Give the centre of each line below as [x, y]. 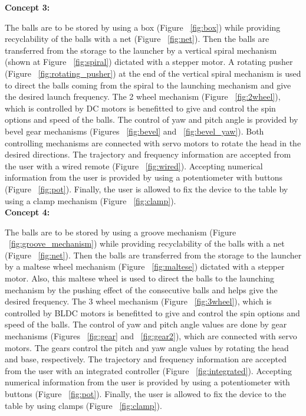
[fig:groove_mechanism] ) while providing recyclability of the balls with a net [147, 243]
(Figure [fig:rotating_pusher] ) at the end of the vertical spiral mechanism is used [153, 73]
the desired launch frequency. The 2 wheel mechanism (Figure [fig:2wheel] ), [143, 96]
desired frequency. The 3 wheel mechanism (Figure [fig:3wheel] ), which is [138, 301]
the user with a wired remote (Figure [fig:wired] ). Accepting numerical [134, 166]
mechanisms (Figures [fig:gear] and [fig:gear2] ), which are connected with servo [151, 336]
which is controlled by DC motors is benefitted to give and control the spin [140, 108]
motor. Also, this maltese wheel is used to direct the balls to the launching [140, 278]
